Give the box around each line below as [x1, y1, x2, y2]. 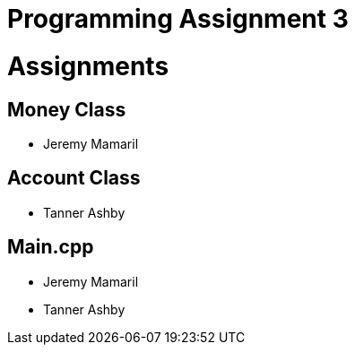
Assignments [7, 50, 169, 82]
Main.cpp [7, 236, 94, 259]
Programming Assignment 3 [7, 4, 349, 34]
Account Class [7, 167, 141, 190]
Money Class [7, 98, 126, 121]
